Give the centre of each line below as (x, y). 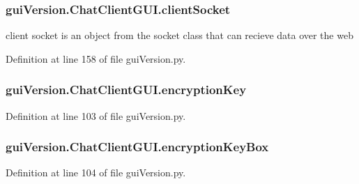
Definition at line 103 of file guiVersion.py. (96, 115)
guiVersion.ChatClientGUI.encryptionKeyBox (137, 147)
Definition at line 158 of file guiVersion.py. (96, 58)
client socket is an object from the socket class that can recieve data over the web (179, 35)
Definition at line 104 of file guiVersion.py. (96, 172)
